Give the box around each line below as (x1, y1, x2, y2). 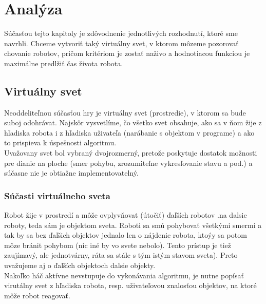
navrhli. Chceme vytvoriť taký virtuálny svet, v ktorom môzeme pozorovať (4, 37, 239, 48)
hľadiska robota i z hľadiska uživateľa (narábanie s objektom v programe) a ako (4, 127, 255, 138)
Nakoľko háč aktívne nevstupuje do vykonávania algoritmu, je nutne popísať (4, 270, 244, 280)
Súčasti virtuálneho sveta (4, 189, 110, 202)
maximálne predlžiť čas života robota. (4, 58, 123, 68)
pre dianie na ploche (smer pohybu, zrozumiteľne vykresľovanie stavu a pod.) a (4, 157, 253, 168)
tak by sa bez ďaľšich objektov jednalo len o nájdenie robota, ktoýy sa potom (4, 230, 247, 240)
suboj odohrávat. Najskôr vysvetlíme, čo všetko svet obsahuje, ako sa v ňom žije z (4, 117, 262, 128)
